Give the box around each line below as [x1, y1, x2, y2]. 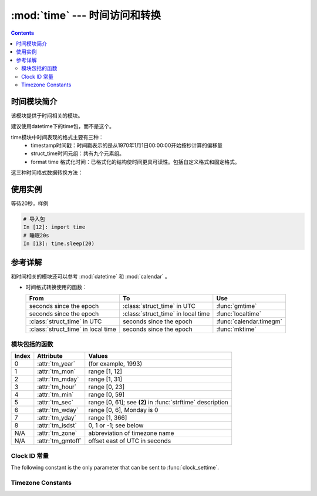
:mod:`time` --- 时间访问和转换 [11, 9, 161, 22]
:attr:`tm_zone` [37, 429, 77, 437]
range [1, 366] [88, 414, 127, 422]
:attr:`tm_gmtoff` [37, 437, 82, 445]
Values [88, 352, 109, 360]
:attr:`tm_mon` [37, 367, 76, 376]
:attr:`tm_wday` [37, 406, 79, 414]
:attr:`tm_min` [37, 391, 74, 399]
